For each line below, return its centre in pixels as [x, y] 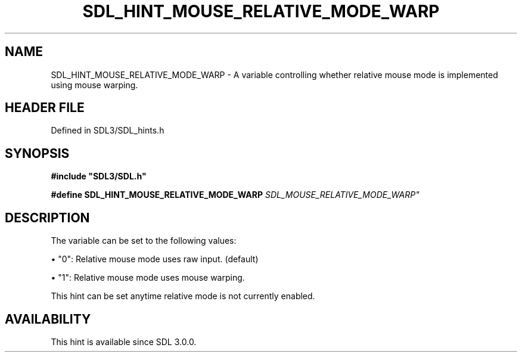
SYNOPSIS [37, 153]
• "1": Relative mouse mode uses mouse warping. [148, 278]
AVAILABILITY [48, 319]
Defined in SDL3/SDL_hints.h [108, 131]
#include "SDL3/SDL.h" [99, 176]
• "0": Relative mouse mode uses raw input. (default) [155, 259]
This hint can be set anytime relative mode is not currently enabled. [183, 296]
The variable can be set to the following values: [144, 241]
